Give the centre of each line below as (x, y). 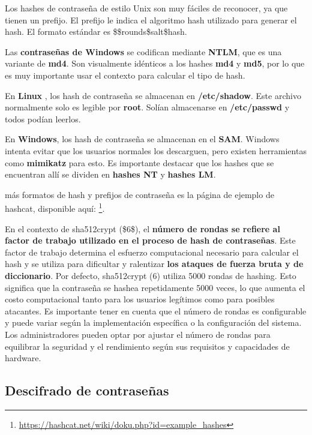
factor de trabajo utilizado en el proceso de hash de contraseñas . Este (150, 240)
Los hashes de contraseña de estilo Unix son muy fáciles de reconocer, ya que (146, 8)
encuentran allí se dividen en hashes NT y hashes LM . (110, 174)
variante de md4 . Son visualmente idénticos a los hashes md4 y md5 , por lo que (155, 63)
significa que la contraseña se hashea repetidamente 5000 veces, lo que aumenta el (155, 287)
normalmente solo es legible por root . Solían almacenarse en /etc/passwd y (147, 107)
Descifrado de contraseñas (87, 390)
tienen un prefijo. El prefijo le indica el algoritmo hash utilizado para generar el (151, 19)
